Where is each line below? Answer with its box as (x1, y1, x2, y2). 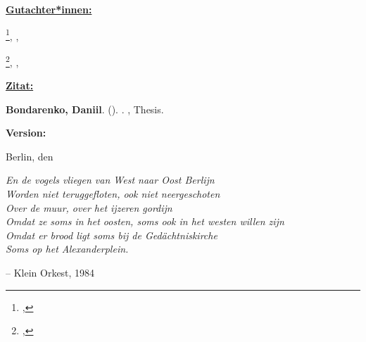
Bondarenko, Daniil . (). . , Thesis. (6, 101, 164, 116)
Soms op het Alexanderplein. (6, 241, 129, 256)
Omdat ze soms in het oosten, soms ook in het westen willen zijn (6, 214, 284, 229)
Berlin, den (6, 148, 53, 163)
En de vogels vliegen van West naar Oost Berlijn (6, 172, 215, 187)
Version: (6, 125, 46, 140)
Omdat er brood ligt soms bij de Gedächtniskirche (6, 227, 217, 242)
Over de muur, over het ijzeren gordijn (6, 200, 172, 215)
